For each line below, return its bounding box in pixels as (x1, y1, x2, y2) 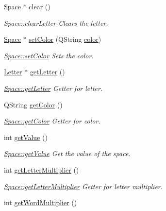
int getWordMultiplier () (4, 197, 77, 208)
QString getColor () (4, 99, 63, 109)
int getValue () (4, 132, 48, 142)
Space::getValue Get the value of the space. (4, 148, 131, 158)
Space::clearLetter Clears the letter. (4, 18, 108, 28)
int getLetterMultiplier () (4, 164, 79, 175)
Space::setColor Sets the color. (4, 50, 94, 60)
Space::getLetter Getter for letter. (4, 83, 103, 93)
